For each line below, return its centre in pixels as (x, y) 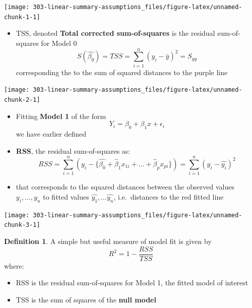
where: (14, 265)
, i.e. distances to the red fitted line (169, 196)
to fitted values (66, 196)
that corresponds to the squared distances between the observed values (125, 187)
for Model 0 (59, 43)
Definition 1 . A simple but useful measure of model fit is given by (108, 241)
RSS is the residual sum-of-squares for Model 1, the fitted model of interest (132, 283)
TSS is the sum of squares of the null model (86, 299)
